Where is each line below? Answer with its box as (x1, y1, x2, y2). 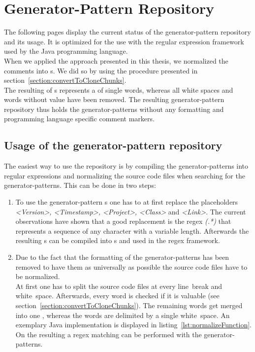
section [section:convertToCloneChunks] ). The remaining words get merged (15, 300, 243, 310)
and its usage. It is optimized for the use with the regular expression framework (4, 36, 244, 46)
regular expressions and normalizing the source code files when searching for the (4, 170, 245, 180)
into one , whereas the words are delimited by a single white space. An (15, 310, 230, 320)
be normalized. (15, 271, 60, 282)
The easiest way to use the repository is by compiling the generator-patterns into (4, 161, 249, 171)
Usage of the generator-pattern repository (4, 138, 223, 153)
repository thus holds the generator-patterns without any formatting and (4, 104, 224, 114)
